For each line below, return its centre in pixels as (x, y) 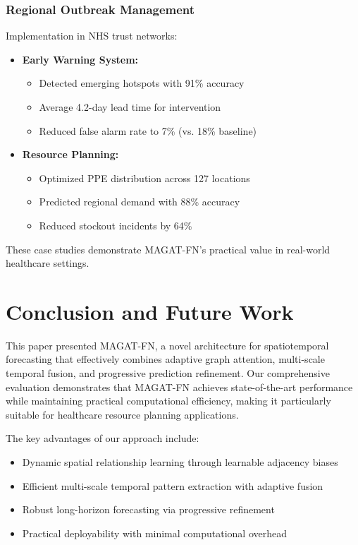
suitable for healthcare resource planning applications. (122, 414)
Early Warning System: (80, 59)
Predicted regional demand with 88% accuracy (140, 202)
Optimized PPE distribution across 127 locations (144, 178)
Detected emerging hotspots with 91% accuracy (142, 83)
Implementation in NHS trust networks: (92, 36)
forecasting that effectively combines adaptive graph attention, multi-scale (165, 359)
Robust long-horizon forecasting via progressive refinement (148, 509)
